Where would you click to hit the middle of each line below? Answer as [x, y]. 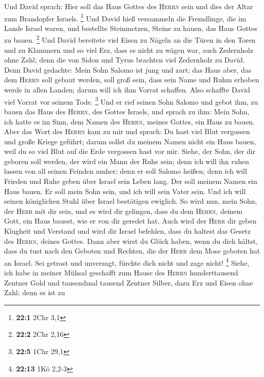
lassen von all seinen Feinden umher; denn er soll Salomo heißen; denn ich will [126, 171]
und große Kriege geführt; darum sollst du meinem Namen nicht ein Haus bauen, [130, 141]
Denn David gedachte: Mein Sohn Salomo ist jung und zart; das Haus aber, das [128, 69]
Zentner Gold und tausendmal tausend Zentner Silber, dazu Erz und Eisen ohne [129, 282]
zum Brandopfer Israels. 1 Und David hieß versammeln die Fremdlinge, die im [125, 17]
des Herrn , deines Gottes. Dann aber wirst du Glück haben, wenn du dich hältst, [131, 241]
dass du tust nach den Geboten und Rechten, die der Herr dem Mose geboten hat [132, 251]
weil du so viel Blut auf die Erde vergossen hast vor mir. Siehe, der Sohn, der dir [130, 151]
